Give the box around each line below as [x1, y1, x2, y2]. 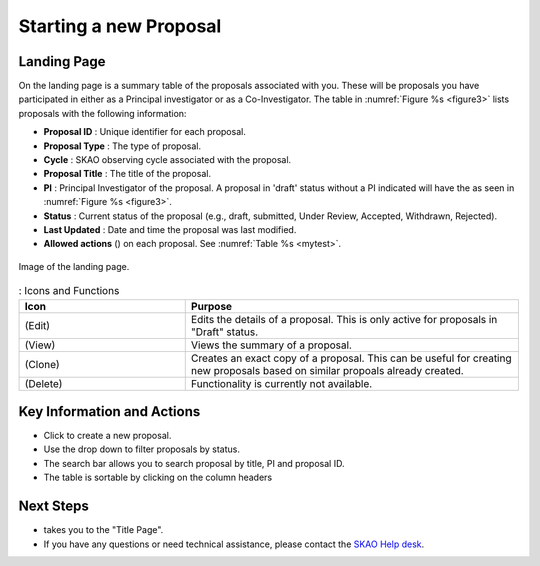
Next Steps [18, 498, 89, 515]
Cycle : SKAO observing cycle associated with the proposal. [43, 154, 292, 166]
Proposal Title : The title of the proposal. [43, 168, 212, 180]
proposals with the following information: [18, 107, 187, 119]
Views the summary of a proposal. [190, 338, 352, 352]
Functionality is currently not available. [190, 376, 373, 390]
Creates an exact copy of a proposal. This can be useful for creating [190, 351, 512, 365]
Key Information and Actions [18, 403, 201, 420]
